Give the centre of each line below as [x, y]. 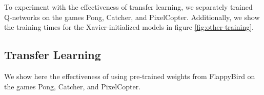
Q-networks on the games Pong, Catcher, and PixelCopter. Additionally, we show [132, 17]
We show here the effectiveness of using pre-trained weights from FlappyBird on [130, 76]
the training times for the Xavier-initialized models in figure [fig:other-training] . [129, 27]
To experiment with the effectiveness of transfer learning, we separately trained [128, 7]
